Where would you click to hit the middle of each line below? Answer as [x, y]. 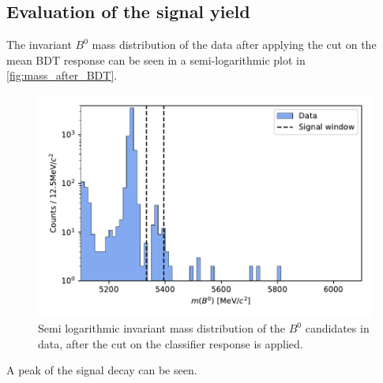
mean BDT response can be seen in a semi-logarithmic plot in [156, 59]
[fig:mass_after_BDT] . [62, 75]
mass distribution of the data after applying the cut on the [234, 45]
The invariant [39, 45]
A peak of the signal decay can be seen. [102, 370]
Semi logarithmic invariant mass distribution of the [162, 328]
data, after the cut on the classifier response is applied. [171, 343]
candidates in [337, 328]
